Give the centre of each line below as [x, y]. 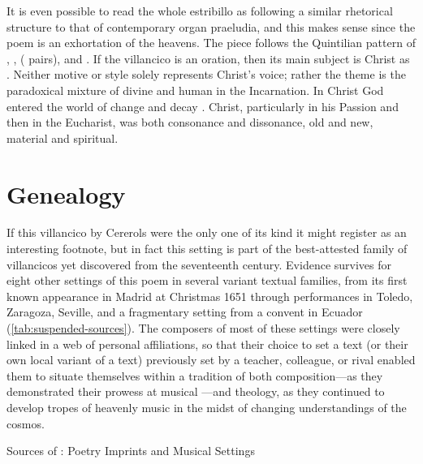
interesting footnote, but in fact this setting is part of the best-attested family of [207, 249]
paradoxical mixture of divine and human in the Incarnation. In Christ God [195, 90]
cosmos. [26, 423]
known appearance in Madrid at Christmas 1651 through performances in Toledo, [210, 296]
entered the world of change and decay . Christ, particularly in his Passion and [203, 106]
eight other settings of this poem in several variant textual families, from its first [207, 280]
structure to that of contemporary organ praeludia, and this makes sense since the [211, 26]
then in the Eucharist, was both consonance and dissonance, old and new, [190, 122]
